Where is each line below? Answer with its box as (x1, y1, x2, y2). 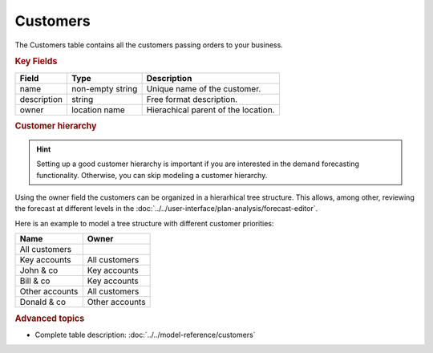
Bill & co (19, 275, 51, 286)
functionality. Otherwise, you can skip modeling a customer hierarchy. (36, 170, 268, 180)
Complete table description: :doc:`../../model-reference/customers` (34, 330, 256, 339)
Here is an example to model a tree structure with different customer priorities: (14, 218, 274, 228)
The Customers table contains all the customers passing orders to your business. (14, 40, 284, 50)
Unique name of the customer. (146, 83, 261, 94)
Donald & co (19, 297, 67, 308)
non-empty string (71, 83, 138, 94)
